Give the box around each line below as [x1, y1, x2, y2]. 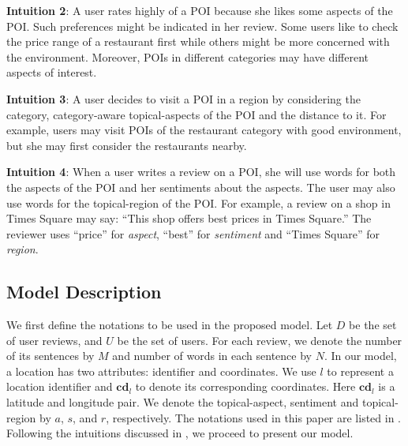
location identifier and [6, 378, 113, 395]
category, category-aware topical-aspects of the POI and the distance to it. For [6, 106, 387, 122]
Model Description [6, 279, 162, 304]
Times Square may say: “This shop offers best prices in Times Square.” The [6, 210, 372, 227]
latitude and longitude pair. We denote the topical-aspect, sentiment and [6, 394, 359, 410]
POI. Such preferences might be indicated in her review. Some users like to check [6, 17, 399, 34]
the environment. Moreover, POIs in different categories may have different [6, 48, 369, 65]
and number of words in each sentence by [112, 347, 312, 364]
